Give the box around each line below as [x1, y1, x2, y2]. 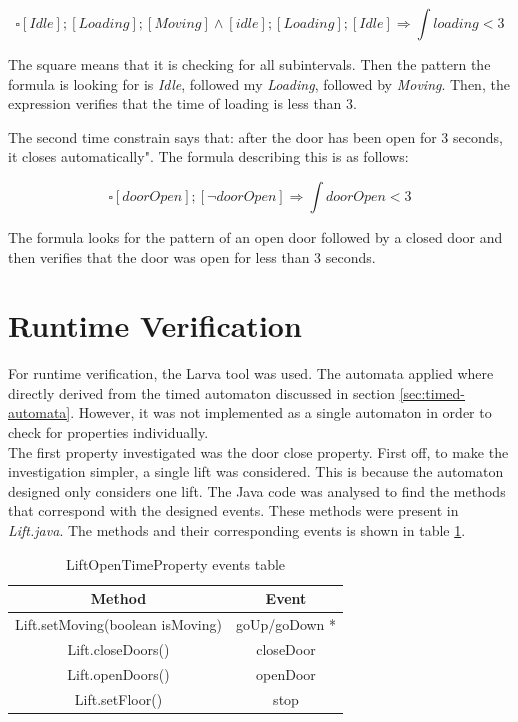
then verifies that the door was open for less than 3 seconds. [8, 246, 376, 267]
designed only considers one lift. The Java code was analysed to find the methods [8, 480, 506, 501]
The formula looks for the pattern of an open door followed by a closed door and [8, 226, 503, 247]
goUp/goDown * [235, 614, 337, 635]
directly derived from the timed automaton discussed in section [8, 382, 395, 403]
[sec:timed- [399, 382, 466, 403]
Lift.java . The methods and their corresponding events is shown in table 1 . [8, 520, 466, 541]
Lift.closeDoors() [67, 638, 170, 659]
